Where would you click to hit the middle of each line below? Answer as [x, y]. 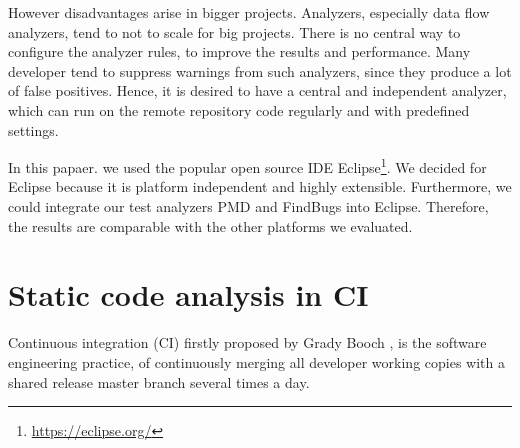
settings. [33, 129]
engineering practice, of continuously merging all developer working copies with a [256, 361]
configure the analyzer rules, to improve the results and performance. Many [239, 51]
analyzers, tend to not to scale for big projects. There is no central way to [234, 31]
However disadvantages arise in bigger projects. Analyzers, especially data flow [249, 12]
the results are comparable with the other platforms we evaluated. [210, 225]
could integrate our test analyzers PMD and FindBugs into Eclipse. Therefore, [248, 206]
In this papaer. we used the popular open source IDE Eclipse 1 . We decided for [247, 165]
